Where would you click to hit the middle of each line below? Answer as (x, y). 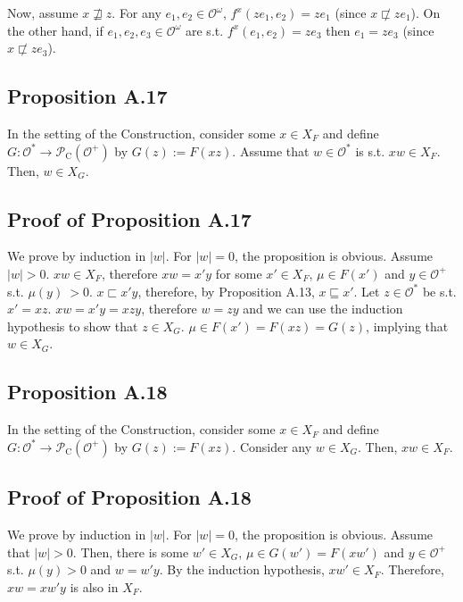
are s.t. (205, 30)
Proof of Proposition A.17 (129, 218)
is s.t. (370, 150)
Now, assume (43, 13)
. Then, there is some (131, 552)
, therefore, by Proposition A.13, (226, 291)
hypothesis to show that (73, 326)
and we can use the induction (323, 309)
